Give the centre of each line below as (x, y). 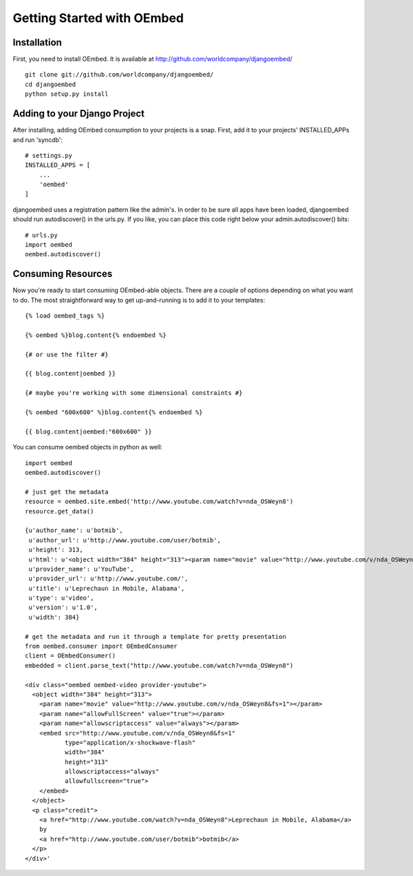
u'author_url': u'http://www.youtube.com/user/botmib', (125, 540)
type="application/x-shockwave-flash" (130, 742)
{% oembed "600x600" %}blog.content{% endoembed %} (114, 412)
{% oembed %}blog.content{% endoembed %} (96, 335)
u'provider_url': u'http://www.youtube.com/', (108, 579)
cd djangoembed (51, 84)
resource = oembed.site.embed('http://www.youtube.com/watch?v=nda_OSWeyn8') (159, 502)
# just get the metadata (67, 492)
